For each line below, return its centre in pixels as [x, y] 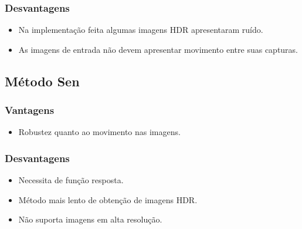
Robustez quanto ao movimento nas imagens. [99, 132]
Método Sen [42, 81]
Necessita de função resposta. [71, 180]
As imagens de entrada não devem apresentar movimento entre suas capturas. [158, 49]
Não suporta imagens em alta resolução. [90, 219]
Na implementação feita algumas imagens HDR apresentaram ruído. [141, 30]
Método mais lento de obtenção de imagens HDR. [108, 199]
